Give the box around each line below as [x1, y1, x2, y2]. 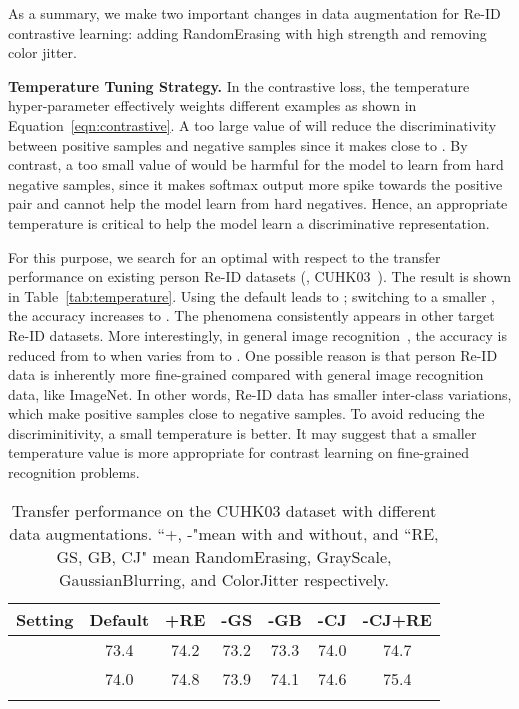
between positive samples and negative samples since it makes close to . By [8, 134, 468, 155]
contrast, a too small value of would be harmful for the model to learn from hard [8, 154, 504, 175]
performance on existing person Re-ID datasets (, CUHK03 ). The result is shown [8, 266, 512, 287]
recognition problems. [8, 462, 140, 483]
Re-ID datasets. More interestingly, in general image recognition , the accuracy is [8, 324, 508, 345]
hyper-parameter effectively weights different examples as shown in [8, 95, 417, 116]
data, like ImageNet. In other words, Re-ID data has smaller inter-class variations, [8, 383, 512, 404]
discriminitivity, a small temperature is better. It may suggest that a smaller [8, 422, 477, 443]
